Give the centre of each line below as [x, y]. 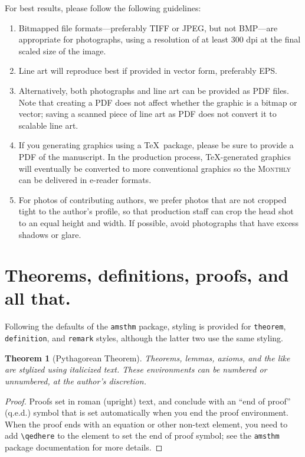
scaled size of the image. [62, 50]
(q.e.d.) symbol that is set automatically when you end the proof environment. [147, 412]
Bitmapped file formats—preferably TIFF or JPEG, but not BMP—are [148, 27]
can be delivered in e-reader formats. [85, 180]
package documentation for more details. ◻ [84, 447]
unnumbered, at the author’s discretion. [76, 381]
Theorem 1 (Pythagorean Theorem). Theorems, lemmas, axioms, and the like [147, 358]
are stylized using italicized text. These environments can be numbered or [136, 369]
